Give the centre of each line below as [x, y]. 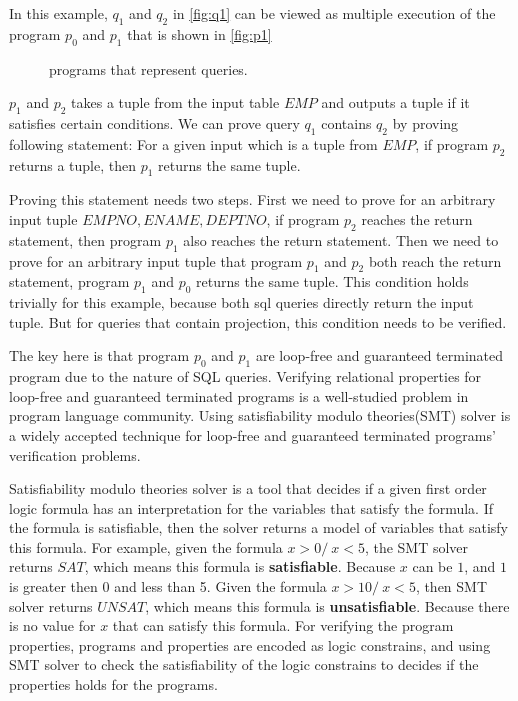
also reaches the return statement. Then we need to [341, 239]
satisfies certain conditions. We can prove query [154, 122]
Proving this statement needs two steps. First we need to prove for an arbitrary [252, 199]
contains [346, 122]
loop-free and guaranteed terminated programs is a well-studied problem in [239, 395]
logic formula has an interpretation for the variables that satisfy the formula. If [251, 507]
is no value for [52, 625]
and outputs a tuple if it [395, 102]
